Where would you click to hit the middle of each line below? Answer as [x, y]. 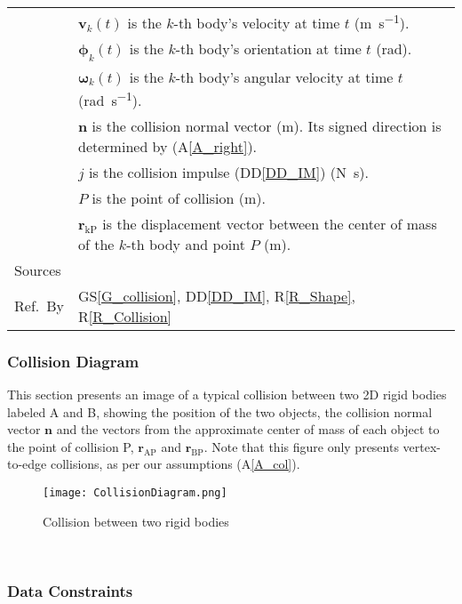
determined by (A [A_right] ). [168, 146]
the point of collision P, [71, 446]
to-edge [27, 464]
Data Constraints [70, 590]
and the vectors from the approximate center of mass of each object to [248, 429]
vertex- [422, 446]
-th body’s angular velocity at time [284, 77]
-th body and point [186, 244]
